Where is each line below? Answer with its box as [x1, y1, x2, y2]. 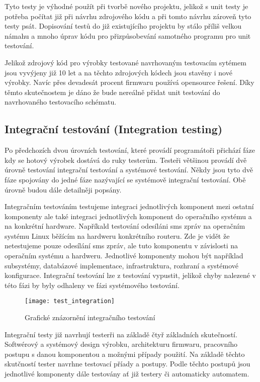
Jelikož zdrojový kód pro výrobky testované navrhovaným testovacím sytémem [5, 57, 246, 67]
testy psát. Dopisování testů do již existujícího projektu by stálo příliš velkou [5, 21, 242, 31]
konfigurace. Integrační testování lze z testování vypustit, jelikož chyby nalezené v [5, 270, 256, 280]
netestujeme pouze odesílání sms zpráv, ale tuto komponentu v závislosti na [5, 240, 238, 251]
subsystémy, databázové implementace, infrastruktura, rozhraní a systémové [5, 260, 238, 270]
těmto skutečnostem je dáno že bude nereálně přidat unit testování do [5, 86, 220, 97]
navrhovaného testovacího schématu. [5, 97, 117, 107]
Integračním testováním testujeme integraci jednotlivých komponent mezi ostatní [5, 201, 254, 212]
